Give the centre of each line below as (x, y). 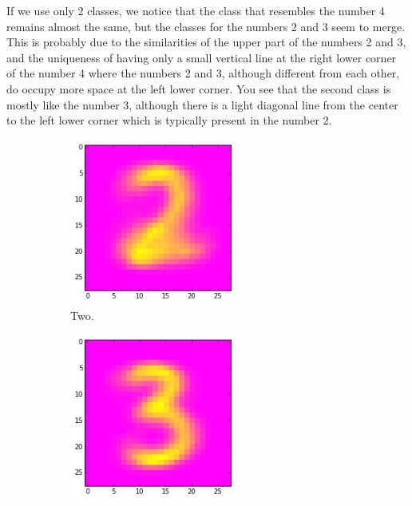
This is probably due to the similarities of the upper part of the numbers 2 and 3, (206, 42)
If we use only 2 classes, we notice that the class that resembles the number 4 (196, 10)
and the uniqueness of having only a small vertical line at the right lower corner (202, 57)
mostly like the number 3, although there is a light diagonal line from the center (202, 104)
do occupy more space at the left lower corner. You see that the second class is (199, 88)
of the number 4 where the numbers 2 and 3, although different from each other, (203, 73)
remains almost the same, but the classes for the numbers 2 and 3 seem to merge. (206, 26)
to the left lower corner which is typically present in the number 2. (169, 120)
